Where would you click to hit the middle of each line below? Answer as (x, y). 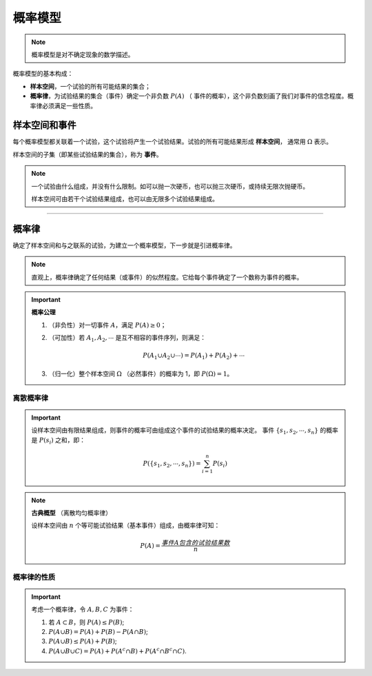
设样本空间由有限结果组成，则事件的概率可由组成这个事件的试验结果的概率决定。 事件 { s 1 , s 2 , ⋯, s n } (175, 431)
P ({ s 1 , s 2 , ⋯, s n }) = (172, 464)
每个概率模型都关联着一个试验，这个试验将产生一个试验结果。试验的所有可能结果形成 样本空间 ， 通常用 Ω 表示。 (173, 142)
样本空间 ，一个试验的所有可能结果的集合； (90, 86)
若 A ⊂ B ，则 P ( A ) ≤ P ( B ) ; (86, 622)
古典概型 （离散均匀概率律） (71, 513)
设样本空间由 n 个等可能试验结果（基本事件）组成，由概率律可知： (126, 525)
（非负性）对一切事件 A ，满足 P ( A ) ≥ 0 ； (107, 325)
